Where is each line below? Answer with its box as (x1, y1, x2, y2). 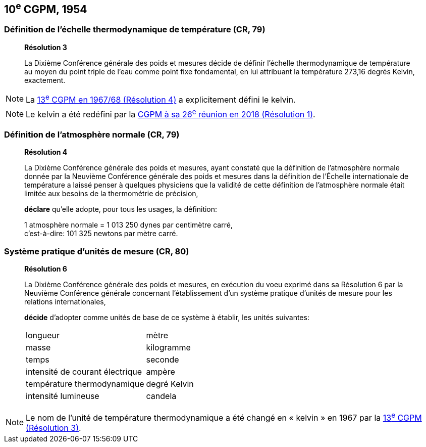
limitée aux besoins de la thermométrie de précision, (24, 189, 198, 198)
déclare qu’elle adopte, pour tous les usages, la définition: (24, 205, 218, 214)
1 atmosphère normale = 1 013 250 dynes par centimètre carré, (24, 220, 233, 230)
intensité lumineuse (26, 390, 99, 401)
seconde (146, 354, 179, 365)
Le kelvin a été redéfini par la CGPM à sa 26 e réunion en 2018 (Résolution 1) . (26, 108, 315, 120)
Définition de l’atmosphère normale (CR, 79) (4, 129, 180, 140)
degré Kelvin (146, 378, 194, 389)
